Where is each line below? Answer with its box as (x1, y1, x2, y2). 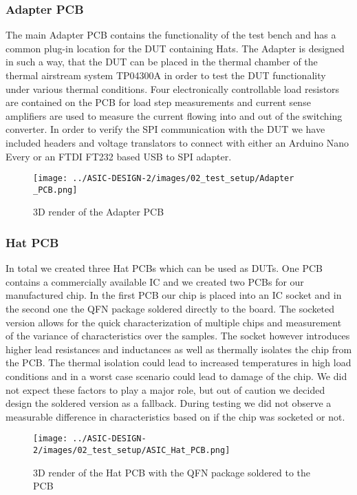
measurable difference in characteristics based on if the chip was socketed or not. (6, 409, 345, 423)
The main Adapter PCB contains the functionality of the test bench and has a (6, 28, 336, 42)
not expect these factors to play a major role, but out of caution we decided (6, 382, 325, 397)
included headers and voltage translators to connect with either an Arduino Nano (6, 135, 349, 149)
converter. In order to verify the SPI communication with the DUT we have (6, 122, 325, 136)
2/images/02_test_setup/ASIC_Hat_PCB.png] (33, 445, 230, 456)
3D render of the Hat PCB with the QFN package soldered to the (33, 465, 311, 479)
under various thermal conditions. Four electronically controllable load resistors (6, 81, 340, 96)
